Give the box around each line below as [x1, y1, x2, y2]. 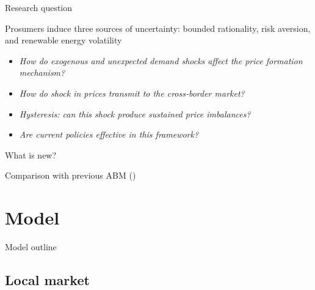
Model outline [5, 240, 57, 253]
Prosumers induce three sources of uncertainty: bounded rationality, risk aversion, [5, 21, 311, 34]
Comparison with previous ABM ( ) [5, 169, 136, 182]
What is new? [5, 148, 57, 161]
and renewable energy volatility [5, 34, 122, 46]
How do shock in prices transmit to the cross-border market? [19, 86, 245, 99]
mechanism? [19, 66, 65, 79]
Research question [5, 1, 73, 13]
